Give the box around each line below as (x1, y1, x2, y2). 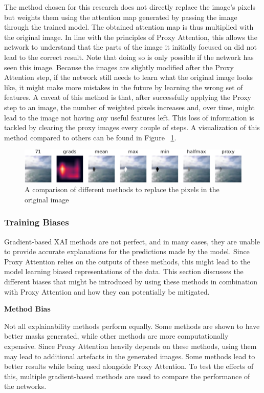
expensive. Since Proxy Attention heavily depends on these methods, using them (4, 341, 257, 351)
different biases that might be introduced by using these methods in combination (4, 276, 258, 287)
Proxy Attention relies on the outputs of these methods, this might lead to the (4, 256, 250, 266)
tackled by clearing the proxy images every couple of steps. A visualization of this (4, 122, 260, 133)
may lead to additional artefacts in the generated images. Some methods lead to (4, 350, 255, 361)
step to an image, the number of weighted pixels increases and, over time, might (4, 101, 255, 112)
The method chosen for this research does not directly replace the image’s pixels (4, 2, 255, 12)
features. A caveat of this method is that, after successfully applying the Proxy (4, 92, 251, 102)
